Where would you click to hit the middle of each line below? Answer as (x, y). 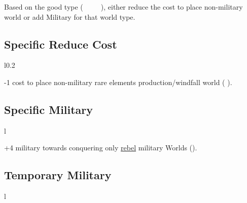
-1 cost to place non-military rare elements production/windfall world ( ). (118, 82)
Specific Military (49, 109)
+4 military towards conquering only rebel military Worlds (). (101, 148)
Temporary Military (58, 175)
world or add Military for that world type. (70, 16)
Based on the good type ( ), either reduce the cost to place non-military (123, 7)
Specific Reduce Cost (61, 44)
